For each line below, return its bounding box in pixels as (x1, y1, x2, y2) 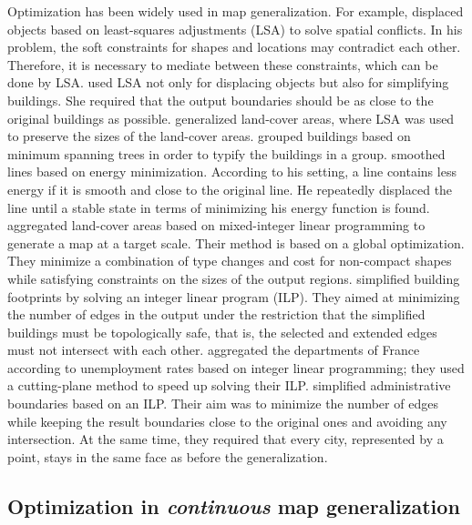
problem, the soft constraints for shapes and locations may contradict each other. (7, 37, 461, 56)
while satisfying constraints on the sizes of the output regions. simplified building (7, 268, 460, 288)
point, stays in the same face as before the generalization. (7, 447, 328, 466)
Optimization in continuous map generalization (7, 491, 460, 520)
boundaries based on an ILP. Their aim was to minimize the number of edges (7, 394, 438, 413)
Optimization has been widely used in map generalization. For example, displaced (7, 2, 464, 20)
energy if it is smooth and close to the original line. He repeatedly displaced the (7, 179, 453, 198)
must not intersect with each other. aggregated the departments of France (7, 340, 420, 359)
